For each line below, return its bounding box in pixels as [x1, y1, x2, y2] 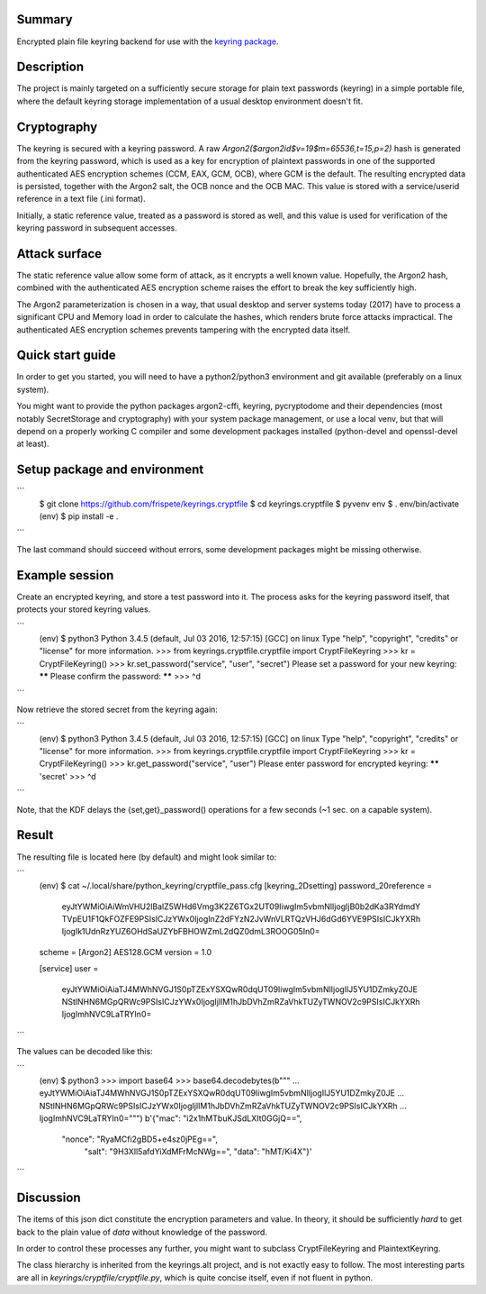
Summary [16, 12, 73, 27]
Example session [16, 568, 114, 583]
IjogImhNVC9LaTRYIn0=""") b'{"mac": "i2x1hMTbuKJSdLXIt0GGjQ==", [39, 1113, 302, 1124]
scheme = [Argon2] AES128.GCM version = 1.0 [39, 946, 212, 957]
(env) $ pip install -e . [39, 511, 119, 522]
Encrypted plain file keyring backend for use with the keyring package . [16, 36, 279, 47]
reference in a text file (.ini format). [16, 194, 146, 205]
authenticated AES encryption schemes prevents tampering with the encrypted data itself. [16, 324, 351, 335]
